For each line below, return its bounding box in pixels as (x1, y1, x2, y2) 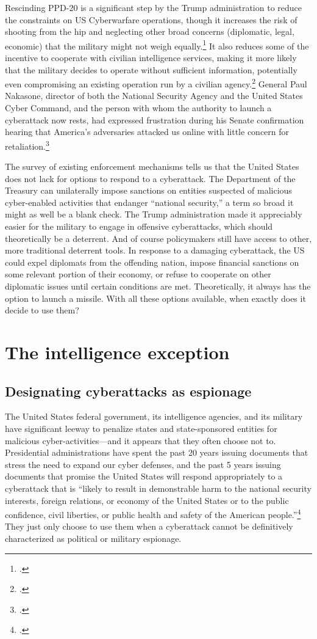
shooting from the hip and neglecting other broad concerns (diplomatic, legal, (5, 25, 294, 38)
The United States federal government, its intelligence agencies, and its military (5, 410, 303, 423)
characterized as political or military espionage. (5, 531, 182, 544)
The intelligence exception (5, 340, 230, 364)
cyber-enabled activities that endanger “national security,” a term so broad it (5, 195, 294, 208)
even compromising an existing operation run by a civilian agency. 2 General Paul (5, 76, 307, 90)
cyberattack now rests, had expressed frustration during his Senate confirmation (5, 113, 304, 126)
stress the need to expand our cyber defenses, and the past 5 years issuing (5, 458, 281, 470)
